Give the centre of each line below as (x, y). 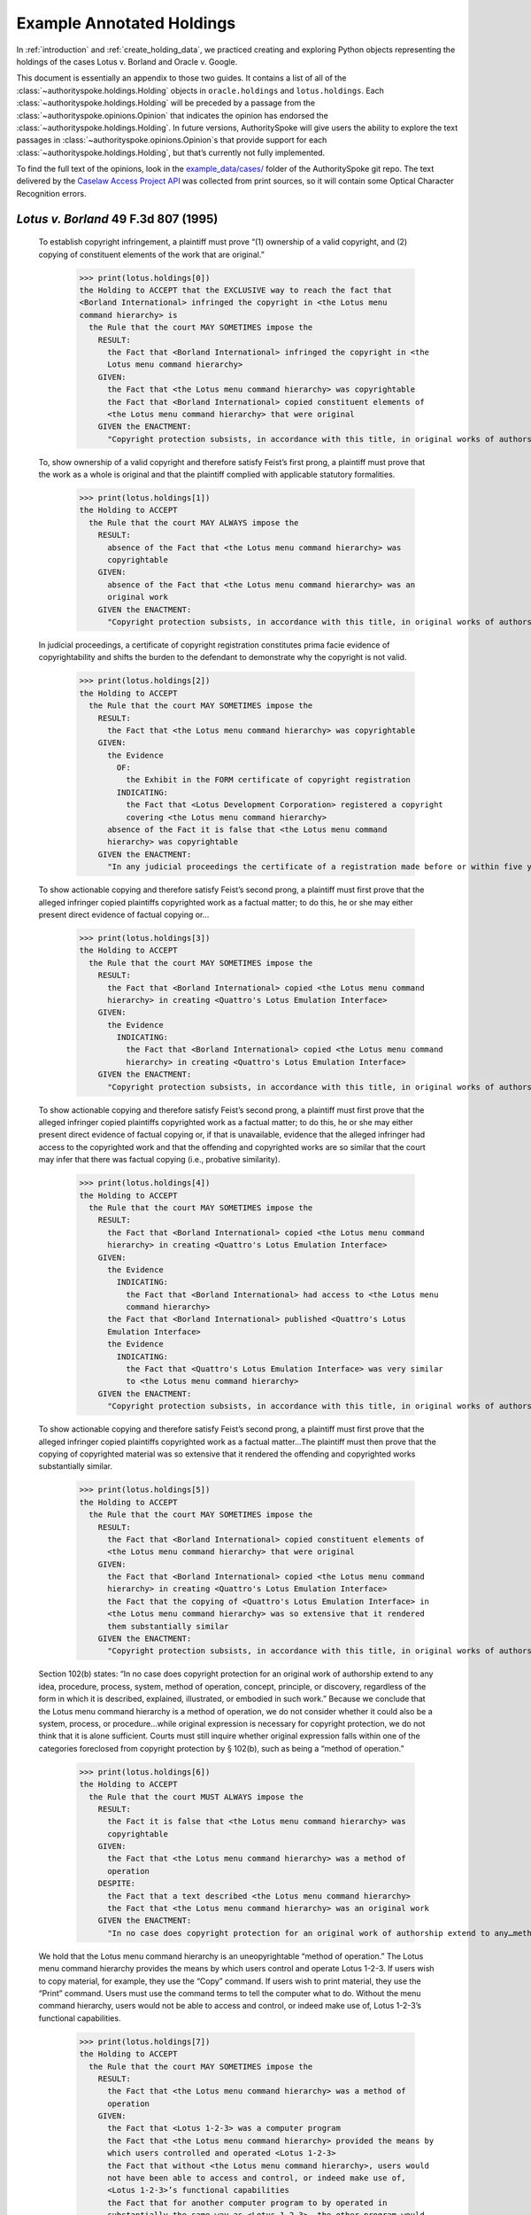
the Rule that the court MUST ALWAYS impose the (196, 1797)
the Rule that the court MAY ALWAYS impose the (194, 522)
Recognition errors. (51, 193)
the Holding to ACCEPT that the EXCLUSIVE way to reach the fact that (236, 291)
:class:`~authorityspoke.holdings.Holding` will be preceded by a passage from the (166, 103)
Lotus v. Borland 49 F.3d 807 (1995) (117, 218)
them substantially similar (168, 1626)
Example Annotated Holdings (126, 23)
